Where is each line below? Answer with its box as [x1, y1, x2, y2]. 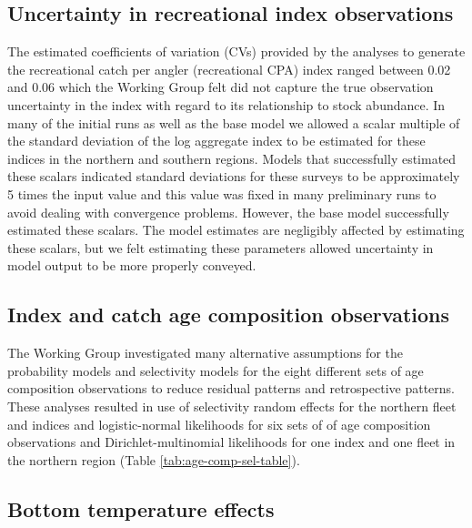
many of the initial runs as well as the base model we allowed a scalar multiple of [7, 113, 460, 132]
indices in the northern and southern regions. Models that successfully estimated [7, 148, 457, 168]
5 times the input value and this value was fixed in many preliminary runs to [7, 184, 437, 203]
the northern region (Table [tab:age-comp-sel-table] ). [7, 450, 300, 469]
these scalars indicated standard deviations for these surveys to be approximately [7, 167, 460, 186]
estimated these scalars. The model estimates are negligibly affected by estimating [7, 220, 465, 239]
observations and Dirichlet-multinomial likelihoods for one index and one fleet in [7, 432, 456, 452]
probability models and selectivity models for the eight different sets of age [7, 360, 424, 380]
